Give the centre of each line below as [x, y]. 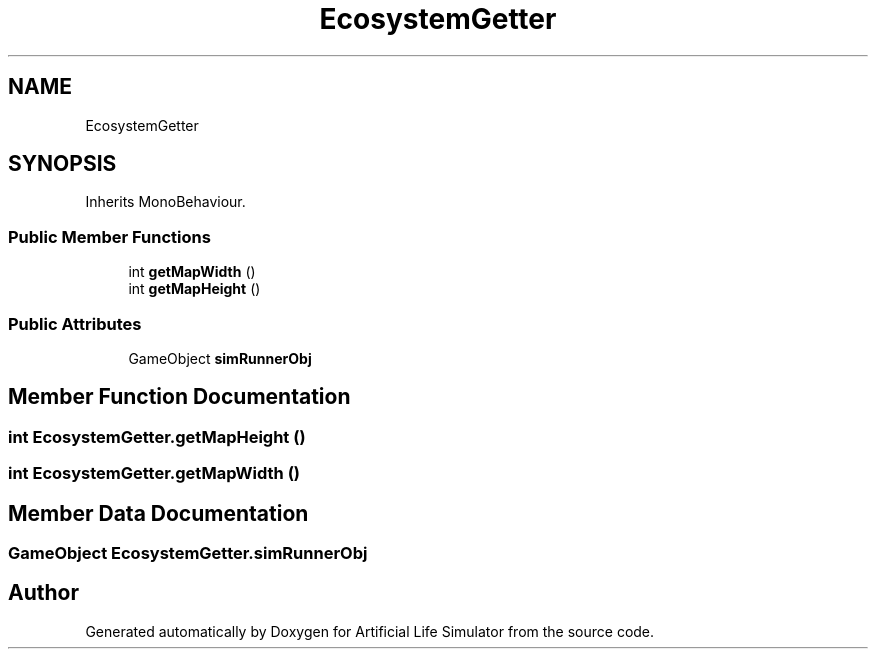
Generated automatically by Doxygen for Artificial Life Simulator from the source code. [370, 631]
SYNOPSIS [62, 164]
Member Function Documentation [179, 397]
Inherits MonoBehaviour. [165, 202]
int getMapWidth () [192, 272]
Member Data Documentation [158, 513]
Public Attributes [75, 323]
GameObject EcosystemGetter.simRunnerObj [188, 553]
